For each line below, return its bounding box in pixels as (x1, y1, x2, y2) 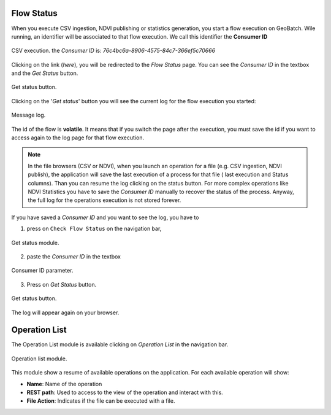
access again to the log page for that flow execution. (11, 134, 144, 141)
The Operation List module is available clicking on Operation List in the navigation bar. (11, 341, 229, 348)
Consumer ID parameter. (11, 267, 74, 274)
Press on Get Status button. (26, 281, 97, 288)
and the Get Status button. (11, 69, 78, 77)
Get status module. (11, 239, 59, 246)
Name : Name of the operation (26, 380, 102, 387)
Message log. (11, 111, 46, 119)
